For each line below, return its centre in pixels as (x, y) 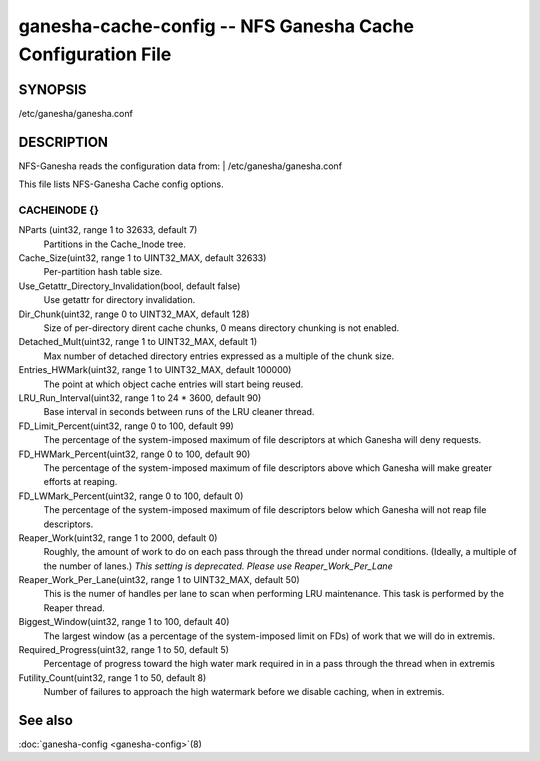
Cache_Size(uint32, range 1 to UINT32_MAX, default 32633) (142, 258)
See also (46, 720)
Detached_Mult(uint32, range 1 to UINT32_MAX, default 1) (138, 342)
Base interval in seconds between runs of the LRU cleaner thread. (179, 412)
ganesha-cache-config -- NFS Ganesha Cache (216, 26)
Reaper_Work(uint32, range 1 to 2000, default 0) (118, 537)
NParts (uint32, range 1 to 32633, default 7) (108, 230)
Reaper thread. (74, 607)
